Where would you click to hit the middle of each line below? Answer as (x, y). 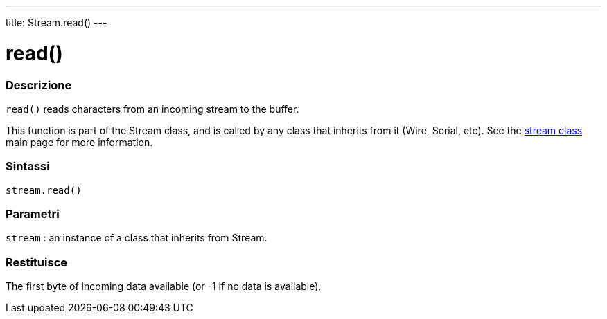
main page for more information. (79, 142)
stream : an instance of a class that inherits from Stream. (137, 238)
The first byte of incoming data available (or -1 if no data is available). (164, 286)
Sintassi (28, 166)
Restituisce (37, 262)
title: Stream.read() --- (56, 22)
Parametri (33, 214)
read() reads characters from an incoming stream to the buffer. (152, 109)
